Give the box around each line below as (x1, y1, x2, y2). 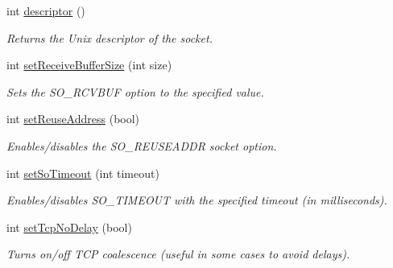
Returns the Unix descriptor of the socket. (6, 29, 213, 46)
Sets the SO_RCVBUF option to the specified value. (6, 83, 264, 100)
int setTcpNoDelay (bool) (6, 218, 132, 235)
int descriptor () (6, 2, 85, 19)
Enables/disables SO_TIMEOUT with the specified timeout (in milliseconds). (6, 192, 387, 208)
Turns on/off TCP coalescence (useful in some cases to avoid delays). (6, 245, 350, 262)
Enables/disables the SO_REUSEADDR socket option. (6, 137, 277, 154)
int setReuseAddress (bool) (6, 110, 140, 127)
